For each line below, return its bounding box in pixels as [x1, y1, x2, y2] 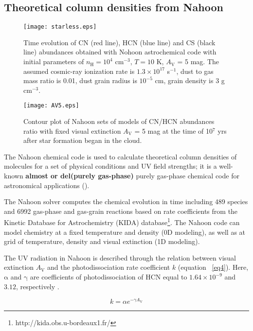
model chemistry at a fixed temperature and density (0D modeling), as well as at [4, 226, 246, 237]
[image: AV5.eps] [23, 102, 79, 109]
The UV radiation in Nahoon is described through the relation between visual [4, 252, 236, 262]
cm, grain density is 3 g [155, 75, 225, 86]
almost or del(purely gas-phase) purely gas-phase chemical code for [25, 171, 239, 181]
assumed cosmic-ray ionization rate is [23, 66, 135, 76]
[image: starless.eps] [23, 23, 97, 31]
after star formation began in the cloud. [23, 135, 142, 145]
